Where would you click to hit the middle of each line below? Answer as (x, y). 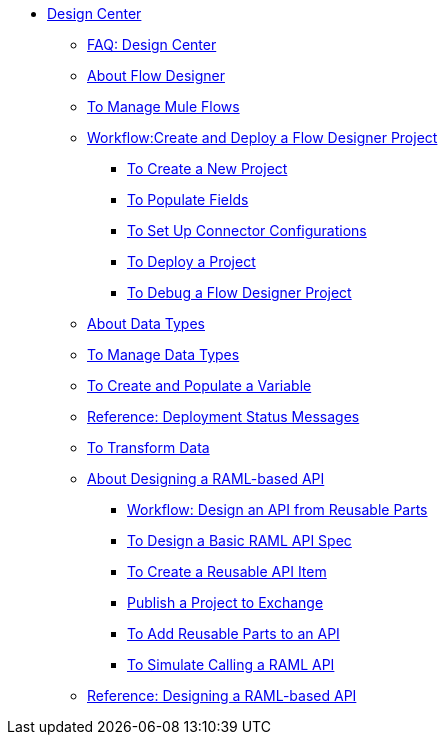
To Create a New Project (207, 168)
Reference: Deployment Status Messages (223, 416)
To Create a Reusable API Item (227, 571)
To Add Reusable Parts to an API (233, 633)
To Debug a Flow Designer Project (239, 292)
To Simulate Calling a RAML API (231, 664)
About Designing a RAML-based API (206, 478)
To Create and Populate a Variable (199, 385)
